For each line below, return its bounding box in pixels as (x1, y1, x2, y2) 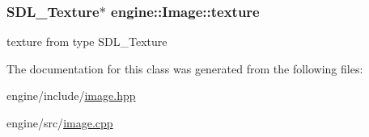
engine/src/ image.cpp (6, 114, 113, 131)
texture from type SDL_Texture (6, 33, 168, 50)
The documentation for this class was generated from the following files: (6, 60, 363, 77)
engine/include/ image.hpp (6, 87, 136, 104)
